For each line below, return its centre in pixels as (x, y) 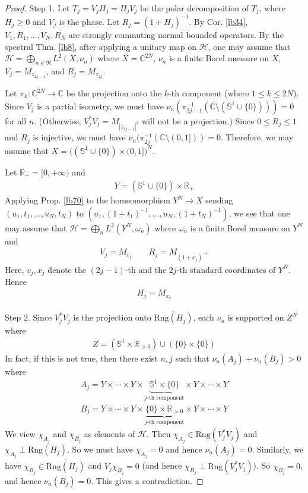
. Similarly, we (278, 449)
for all (16, 120)
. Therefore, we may (257, 137)
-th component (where (209, 93)
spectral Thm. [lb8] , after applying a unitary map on (101, 46)
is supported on (256, 317)
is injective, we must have (79, 137)
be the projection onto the (114, 93)
